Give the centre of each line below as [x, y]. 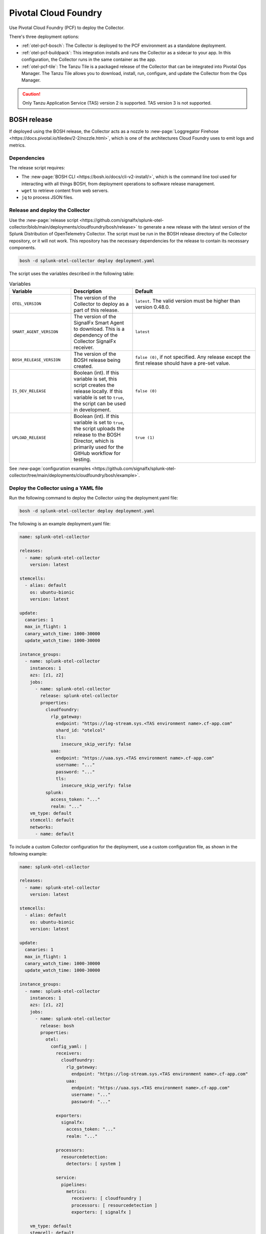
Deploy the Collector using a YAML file [56, 488]
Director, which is [94, 441]
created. [83, 366]
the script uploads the [99, 428]
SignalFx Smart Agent [99, 322]
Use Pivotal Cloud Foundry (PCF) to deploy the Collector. [67, 28]
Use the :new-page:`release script [44, 220]
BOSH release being [97, 360]
